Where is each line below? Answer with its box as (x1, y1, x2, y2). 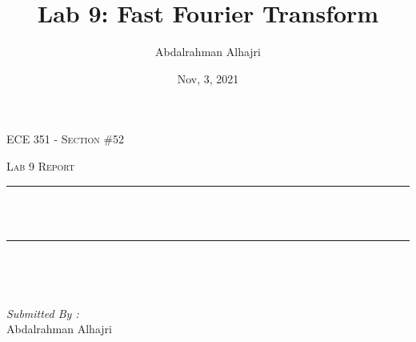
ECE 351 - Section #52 (6, 131, 125, 147)
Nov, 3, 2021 (177, 70, 239, 87)
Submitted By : (6, 304, 79, 321)
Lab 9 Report (6, 157, 75, 174)
